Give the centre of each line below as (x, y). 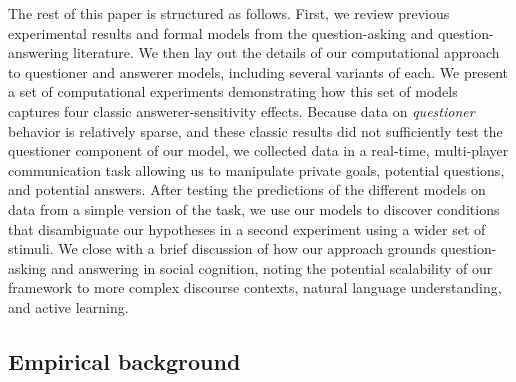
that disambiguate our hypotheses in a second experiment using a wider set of (247, 228)
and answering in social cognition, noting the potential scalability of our (272, 267)
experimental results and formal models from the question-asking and (221, 32)
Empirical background (124, 360)
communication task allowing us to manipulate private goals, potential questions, (256, 169)
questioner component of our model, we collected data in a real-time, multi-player (258, 150)
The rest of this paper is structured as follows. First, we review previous (229, 13)
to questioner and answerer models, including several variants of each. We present (258, 71)
